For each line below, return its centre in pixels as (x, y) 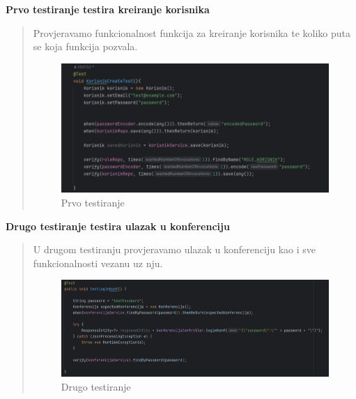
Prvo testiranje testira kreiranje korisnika (108, 9)
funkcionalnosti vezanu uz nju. (98, 263)
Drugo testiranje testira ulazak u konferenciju (118, 226)
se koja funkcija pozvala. (85, 46)
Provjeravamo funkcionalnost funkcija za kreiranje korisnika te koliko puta (192, 32)
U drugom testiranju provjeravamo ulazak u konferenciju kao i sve (174, 249)
